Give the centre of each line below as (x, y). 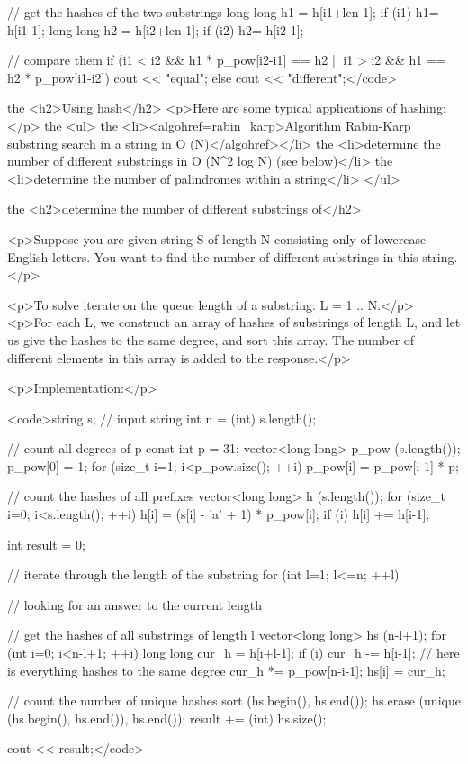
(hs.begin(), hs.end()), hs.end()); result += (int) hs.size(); (167, 718)
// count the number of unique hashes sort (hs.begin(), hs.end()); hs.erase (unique (234, 700)
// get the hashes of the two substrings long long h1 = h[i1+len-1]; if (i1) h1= (223, 12)
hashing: (423, 108)
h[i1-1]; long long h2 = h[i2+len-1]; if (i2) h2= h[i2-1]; (156, 29)
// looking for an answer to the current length (135, 604)
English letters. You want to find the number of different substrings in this (213, 256)
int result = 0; (46, 544)
